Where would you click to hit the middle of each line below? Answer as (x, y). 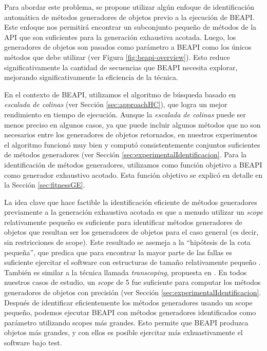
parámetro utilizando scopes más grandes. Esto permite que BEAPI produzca (126, 322)
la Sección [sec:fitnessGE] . (45, 185)
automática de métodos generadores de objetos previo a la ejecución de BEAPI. (129, 17)
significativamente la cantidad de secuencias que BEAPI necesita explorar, (121, 67)
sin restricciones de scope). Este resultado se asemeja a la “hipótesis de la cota (128, 242)
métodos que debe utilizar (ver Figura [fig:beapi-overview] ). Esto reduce (117, 57)
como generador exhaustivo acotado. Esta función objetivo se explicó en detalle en (133, 174)
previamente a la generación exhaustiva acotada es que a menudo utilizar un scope (133, 212)
